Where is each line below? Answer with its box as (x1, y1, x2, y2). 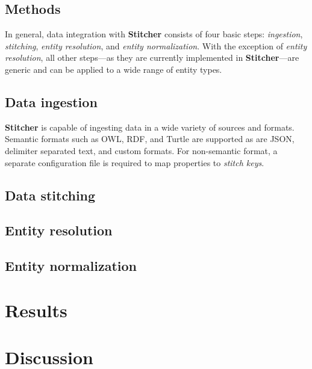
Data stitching (5, 185, 96, 204)
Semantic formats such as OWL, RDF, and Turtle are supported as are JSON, (5, 132, 295, 145)
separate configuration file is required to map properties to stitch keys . (5, 156, 264, 169)
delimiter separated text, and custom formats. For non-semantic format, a (5, 144, 278, 157)
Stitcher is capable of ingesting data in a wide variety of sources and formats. (5, 120, 295, 133)
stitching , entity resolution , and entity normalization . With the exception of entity (5, 39, 307, 52)
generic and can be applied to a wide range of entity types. (5, 63, 222, 75)
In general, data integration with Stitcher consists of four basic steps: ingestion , (5, 28, 303, 40)
